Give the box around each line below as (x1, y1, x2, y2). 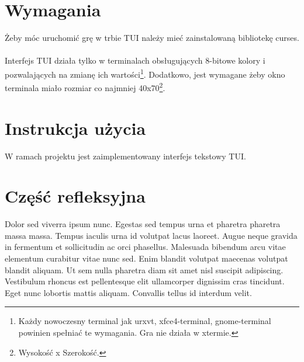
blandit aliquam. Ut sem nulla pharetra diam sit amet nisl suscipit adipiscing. (5, 263, 284, 276)
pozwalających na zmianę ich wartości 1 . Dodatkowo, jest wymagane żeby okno (5, 66, 285, 80)
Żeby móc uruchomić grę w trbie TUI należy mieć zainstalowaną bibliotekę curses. (5, 32, 299, 44)
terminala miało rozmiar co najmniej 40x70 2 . (5, 80, 165, 93)
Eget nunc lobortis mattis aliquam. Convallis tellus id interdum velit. (5, 286, 252, 298)
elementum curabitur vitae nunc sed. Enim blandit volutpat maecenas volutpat (5, 252, 288, 264)
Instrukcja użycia (5, 116, 146, 140)
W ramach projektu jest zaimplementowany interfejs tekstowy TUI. (5, 149, 246, 162)
